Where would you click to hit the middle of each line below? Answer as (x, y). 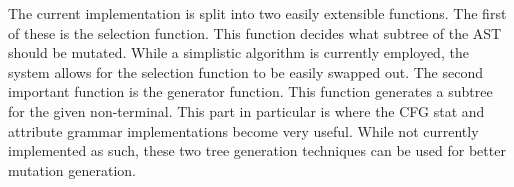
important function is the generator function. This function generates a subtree (250, 91)
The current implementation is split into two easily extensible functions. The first (257, 13)
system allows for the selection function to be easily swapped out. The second (245, 71)
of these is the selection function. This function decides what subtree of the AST (255, 32)
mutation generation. (72, 169)
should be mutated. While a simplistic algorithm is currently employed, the (238, 52)
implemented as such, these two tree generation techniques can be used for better (257, 150)
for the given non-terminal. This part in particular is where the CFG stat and (246, 110)
